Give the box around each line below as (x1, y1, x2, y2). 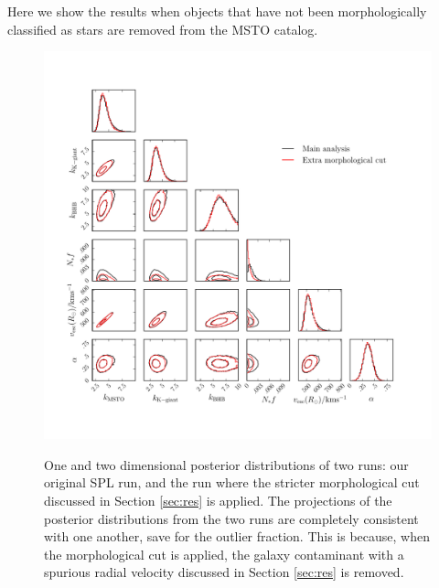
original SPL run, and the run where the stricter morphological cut (44, 473, 420, 492)
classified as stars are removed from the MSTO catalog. (7, 19, 318, 38)
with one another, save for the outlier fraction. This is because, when (44, 527, 431, 546)
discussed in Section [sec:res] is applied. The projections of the (44, 490, 392, 509)
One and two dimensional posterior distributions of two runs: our (44, 454, 409, 474)
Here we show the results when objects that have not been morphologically (7, 2, 427, 20)
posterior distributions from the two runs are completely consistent (44, 508, 419, 528)
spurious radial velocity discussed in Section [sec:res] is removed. (44, 562, 404, 582)
